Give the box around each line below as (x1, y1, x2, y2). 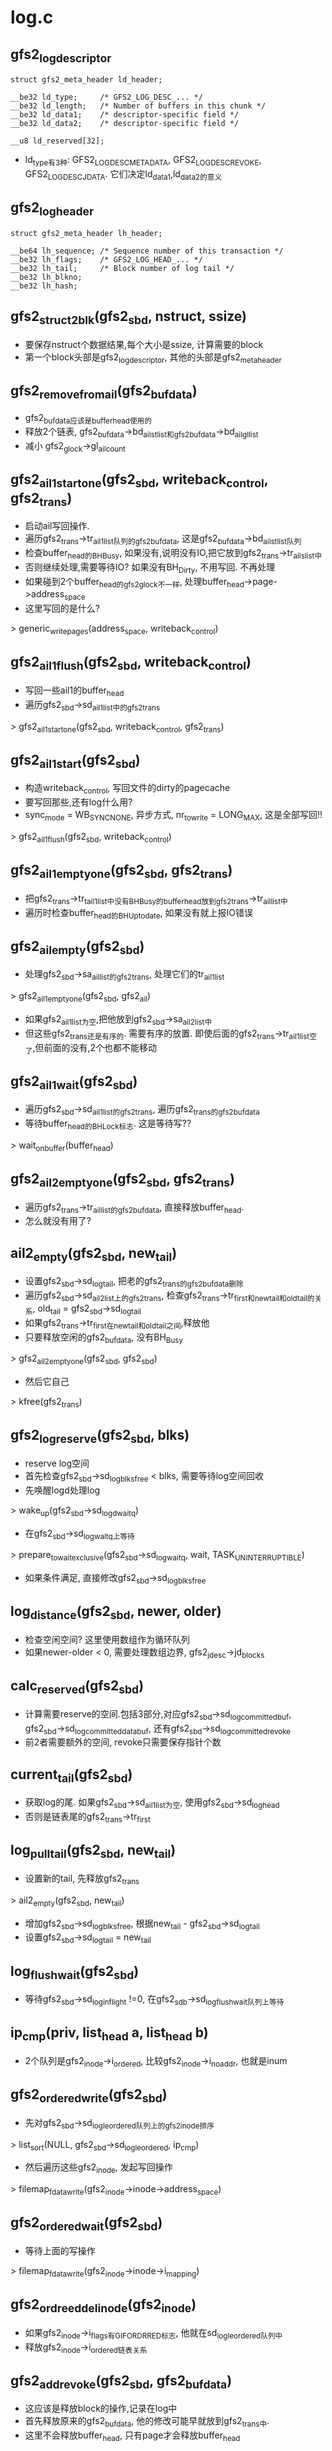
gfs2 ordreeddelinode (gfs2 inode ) (10, 2296, 197, 2316)
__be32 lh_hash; (10, 281, 78, 291)
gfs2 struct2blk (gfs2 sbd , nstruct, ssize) (10, 308, 247, 328)
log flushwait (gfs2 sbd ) (10, 1962, 140, 1982)
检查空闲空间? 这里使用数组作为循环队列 (24, 1634, 190, 1646)
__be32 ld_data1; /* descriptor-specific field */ (10, 110, 240, 120)
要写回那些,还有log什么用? (24, 796, 133, 808)
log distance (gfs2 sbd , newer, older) (10, 1603, 222, 1623)
